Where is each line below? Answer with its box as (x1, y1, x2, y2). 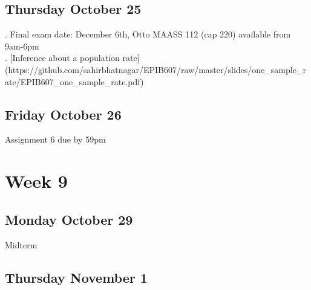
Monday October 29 (5, 210, 133, 228)
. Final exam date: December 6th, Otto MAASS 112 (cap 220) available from (5, 28, 291, 40)
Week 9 (5, 169, 68, 193)
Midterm (5, 238, 38, 251)
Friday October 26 (5, 105, 122, 123)
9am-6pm (5, 39, 39, 52)
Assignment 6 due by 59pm (5, 133, 106, 146)
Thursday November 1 (5, 268, 148, 286)
